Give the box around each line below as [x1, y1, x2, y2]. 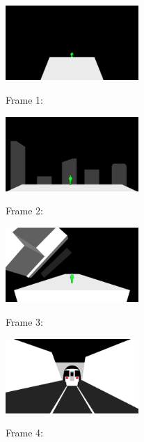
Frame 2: [6, 203, 43, 218]
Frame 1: [6, 92, 43, 106]
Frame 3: [6, 314, 43, 329]
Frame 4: [6, 425, 43, 440]
